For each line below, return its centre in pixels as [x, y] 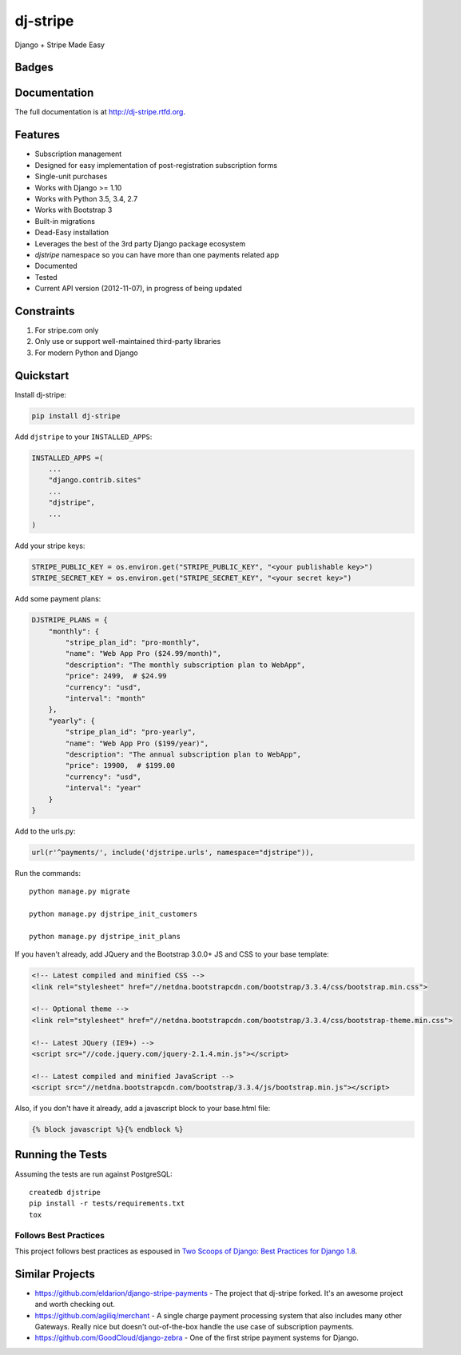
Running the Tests [61, 1155]
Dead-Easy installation [72, 233]
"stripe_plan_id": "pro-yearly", [131, 732]
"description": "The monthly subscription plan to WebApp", [185, 665]
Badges [34, 68]
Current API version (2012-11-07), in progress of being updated [139, 289]
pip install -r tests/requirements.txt [107, 1203]
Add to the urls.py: [45, 831]
